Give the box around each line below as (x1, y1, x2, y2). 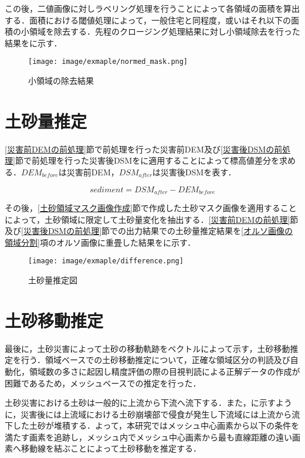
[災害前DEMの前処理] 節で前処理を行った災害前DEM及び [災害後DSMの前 (5, 143, 283, 155)
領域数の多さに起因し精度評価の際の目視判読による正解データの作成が (29, 365, 300, 377)
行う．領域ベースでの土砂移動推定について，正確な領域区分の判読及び (21, 354, 290, 366)
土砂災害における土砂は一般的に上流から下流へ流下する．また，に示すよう (5, 396, 292, 409)
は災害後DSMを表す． (152, 165, 236, 178)
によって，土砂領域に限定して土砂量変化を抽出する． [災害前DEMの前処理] (5, 213, 290, 225)
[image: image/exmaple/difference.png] (28, 257, 184, 266)
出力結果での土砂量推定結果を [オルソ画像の (126, 225, 293, 237)
